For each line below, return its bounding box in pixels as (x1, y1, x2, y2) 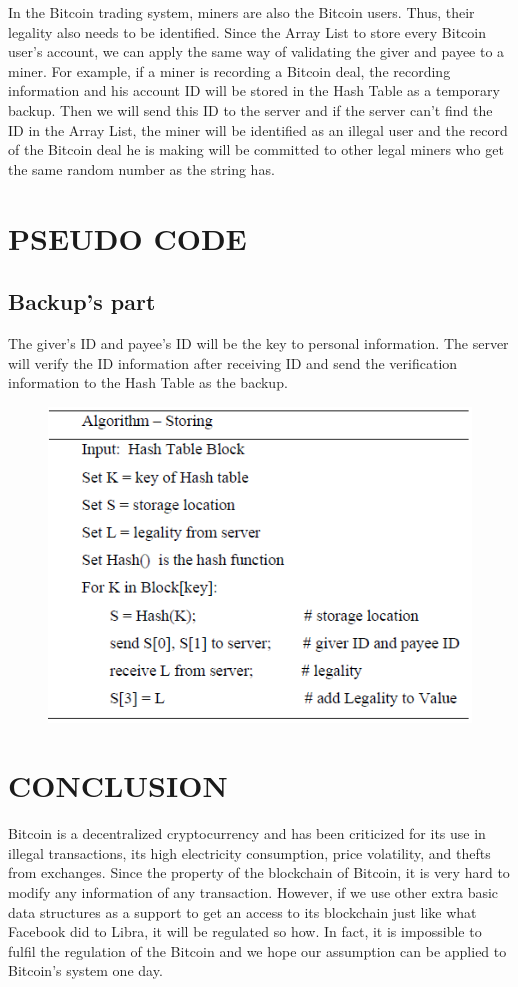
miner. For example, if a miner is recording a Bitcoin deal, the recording (8, 60, 451, 81)
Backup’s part (8, 286, 156, 317)
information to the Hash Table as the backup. (8, 372, 288, 393)
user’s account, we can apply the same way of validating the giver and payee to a (8, 41, 505, 62)
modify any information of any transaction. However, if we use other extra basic (8, 882, 499, 903)
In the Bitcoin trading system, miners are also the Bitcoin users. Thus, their (8, 2, 475, 22)
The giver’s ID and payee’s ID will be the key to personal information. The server (8, 332, 509, 353)
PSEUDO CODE (8, 217, 247, 258)
